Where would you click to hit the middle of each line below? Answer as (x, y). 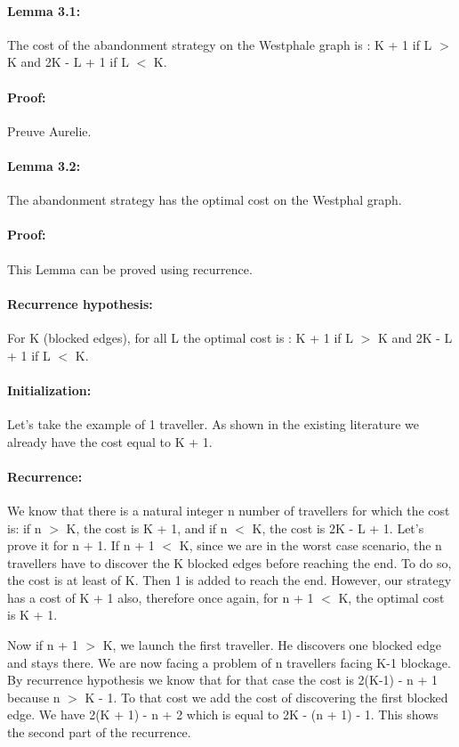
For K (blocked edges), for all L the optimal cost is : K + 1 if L (180, 337)
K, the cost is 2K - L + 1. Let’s (338, 528)
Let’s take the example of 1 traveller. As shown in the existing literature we (213, 423)
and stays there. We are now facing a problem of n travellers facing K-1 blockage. (229, 662)
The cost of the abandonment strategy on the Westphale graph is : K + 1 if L (220, 44)
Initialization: (49, 390)
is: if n (24, 528)
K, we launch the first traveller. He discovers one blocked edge (272, 645)
